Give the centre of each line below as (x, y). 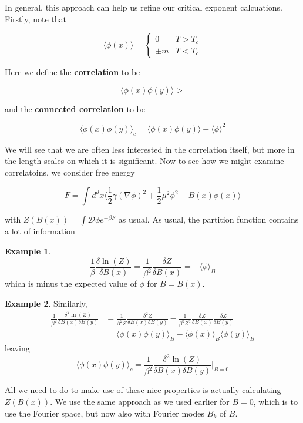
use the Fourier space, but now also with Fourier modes (105, 413)
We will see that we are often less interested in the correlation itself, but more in (150, 149)
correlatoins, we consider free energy (70, 172)
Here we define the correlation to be (73, 72)
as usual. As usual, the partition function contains (208, 219)
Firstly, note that (36, 19)
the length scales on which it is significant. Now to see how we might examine (144, 161)
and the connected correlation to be (75, 108)
